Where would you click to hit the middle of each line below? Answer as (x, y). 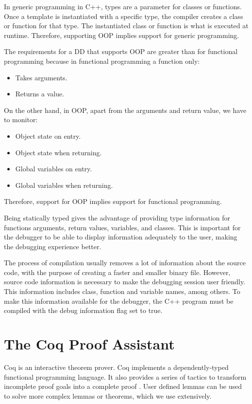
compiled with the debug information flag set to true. (83, 310)
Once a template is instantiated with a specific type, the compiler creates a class (124, 16)
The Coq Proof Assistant (89, 344)
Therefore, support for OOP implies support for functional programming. (113, 201)
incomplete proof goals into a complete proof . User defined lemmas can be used (123, 386)
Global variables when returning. (64, 185)
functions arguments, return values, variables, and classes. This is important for (122, 227)
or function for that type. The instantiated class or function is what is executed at (126, 26)
